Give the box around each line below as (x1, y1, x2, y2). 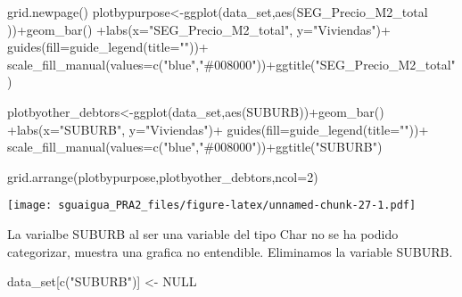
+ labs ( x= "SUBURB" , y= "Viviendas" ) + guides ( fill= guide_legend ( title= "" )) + (7, 120, 429, 138)
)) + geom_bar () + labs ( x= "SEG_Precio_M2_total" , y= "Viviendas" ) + (7, 20, 391, 38)
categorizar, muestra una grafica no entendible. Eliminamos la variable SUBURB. (7, 242, 453, 260)
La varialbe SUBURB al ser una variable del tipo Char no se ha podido (7, 225, 399, 243)
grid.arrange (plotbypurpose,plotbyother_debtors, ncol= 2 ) (7, 167, 318, 186)
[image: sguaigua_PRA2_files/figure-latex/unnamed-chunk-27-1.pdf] (7, 199, 417, 212)
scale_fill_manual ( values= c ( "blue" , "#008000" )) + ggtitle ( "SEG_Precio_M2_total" (7, 54, 456, 73)
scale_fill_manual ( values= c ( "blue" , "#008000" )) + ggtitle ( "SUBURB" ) (7, 137, 383, 156)
